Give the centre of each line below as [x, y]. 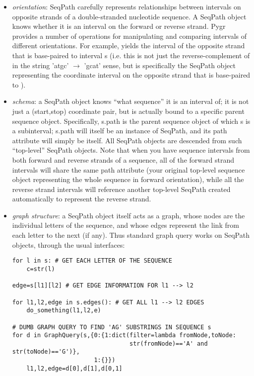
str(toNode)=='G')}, [46, 352]
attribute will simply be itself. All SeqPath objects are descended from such [127, 140]
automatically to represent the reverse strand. [82, 199]
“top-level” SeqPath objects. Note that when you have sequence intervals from [131, 150]
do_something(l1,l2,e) [64, 311]
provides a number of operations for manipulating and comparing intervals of [129, 36]
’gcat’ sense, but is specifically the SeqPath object [160, 65]
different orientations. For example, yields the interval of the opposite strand [128, 46]
